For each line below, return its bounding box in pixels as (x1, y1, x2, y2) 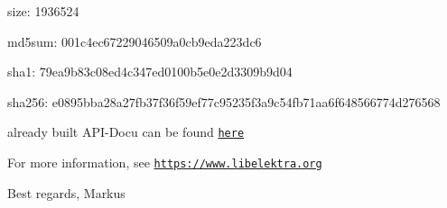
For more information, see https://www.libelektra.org (7, 153, 322, 172)
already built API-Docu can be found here (7, 122, 245, 141)
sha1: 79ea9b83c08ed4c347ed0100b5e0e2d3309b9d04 (7, 62, 293, 81)
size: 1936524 (7, 2, 79, 20)
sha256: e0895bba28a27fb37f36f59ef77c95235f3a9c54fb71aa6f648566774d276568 (7, 92, 441, 111)
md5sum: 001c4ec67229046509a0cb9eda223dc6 (7, 32, 262, 50)
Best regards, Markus (7, 183, 126, 202)
